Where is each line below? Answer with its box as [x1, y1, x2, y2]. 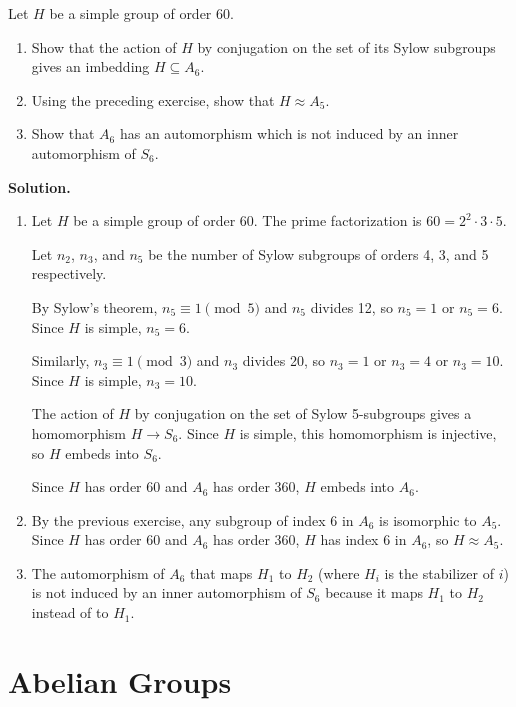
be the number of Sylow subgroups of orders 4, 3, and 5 [148, 243, 489, 264]
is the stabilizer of [384, 562, 494, 583]
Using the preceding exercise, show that [31, 89, 275, 110]
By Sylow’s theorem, [31, 296, 158, 317]
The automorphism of [31, 562, 165, 583]
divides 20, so [242, 350, 326, 371]
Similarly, [31, 350, 90, 371]
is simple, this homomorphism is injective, [239, 422, 497, 443]
